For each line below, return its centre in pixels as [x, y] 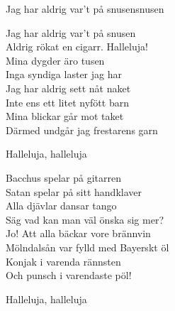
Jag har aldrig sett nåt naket [68, 88]
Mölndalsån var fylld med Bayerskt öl [87, 247]
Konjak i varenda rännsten [63, 261]
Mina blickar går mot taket [65, 116]
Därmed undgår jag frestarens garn [82, 130]
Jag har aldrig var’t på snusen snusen [85, 9]
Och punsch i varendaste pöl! [69, 275]
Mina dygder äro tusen [55, 60]
